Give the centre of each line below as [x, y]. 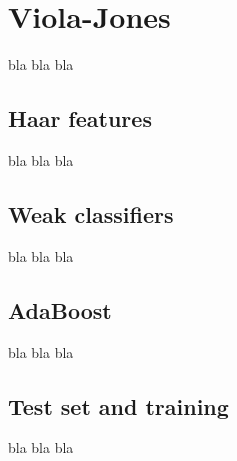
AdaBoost [60, 309]
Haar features [80, 118]
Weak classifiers [91, 213]
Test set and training [118, 405]
